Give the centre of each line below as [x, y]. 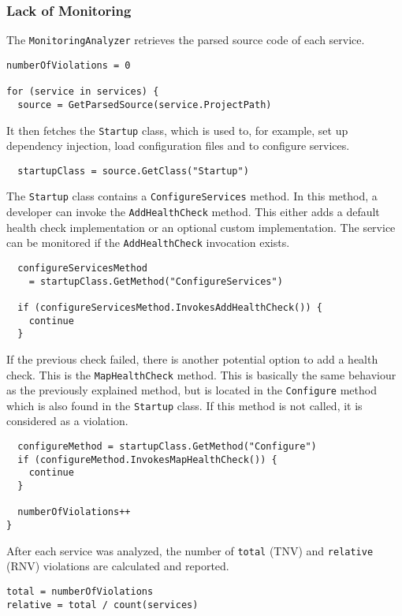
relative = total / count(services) [102, 605]
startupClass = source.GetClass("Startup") [133, 171]
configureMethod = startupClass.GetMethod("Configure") [167, 447]
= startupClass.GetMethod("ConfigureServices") [156, 281]
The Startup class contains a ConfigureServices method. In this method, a [192, 196]
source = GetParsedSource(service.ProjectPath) [145, 105]
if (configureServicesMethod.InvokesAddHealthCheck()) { [170, 307]
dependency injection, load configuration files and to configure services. [178, 146]
